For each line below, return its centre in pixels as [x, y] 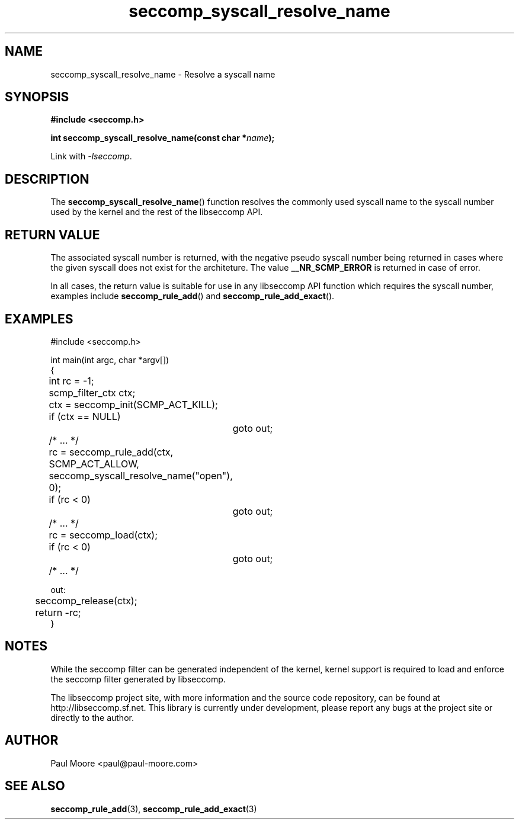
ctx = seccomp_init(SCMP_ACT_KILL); [133, 404]
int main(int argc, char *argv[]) [110, 360]
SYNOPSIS [37, 97]
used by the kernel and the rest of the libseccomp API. [157, 212]
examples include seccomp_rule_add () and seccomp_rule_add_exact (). [193, 296]
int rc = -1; [71, 381]
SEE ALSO [35, 786]
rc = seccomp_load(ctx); [103, 535]
